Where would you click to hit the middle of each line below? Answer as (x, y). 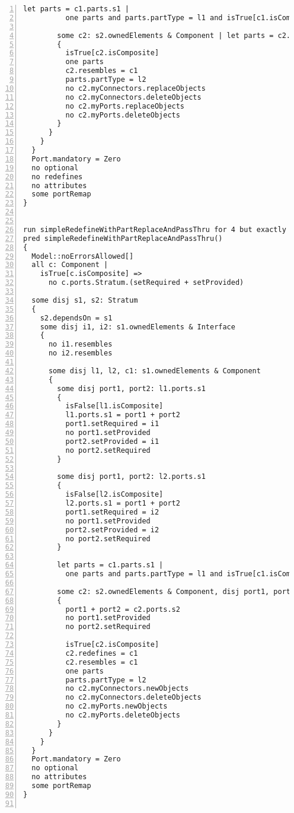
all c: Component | (70, 265)
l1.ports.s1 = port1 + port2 (123, 415)
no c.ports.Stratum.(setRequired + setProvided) (146, 283)
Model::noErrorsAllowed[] (83, 256)
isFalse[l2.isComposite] (114, 495)
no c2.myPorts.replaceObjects (125, 106)
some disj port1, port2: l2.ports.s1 (131, 477)
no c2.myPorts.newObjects (116, 706)
